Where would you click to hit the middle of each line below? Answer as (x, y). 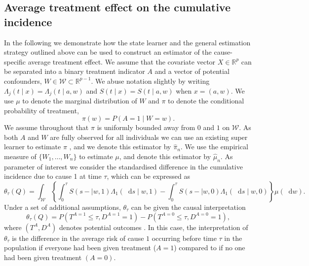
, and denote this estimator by (165, 156)
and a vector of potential (192, 71)
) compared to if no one (210, 248)
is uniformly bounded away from (146, 127)
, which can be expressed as (149, 176)
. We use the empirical (214, 147)
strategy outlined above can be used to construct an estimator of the (108, 52)
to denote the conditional (206, 101)
